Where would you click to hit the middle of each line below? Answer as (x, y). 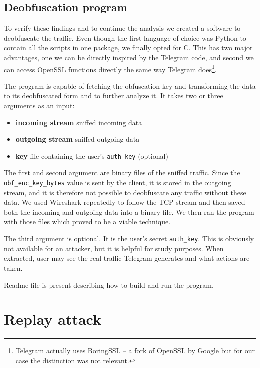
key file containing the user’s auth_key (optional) (92, 156)
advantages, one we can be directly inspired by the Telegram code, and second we (129, 57)
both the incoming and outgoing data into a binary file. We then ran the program (129, 211)
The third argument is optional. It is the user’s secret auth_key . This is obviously (129, 238)
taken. (13, 267)
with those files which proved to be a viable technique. (87, 221)
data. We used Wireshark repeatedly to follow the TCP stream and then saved (125, 202)
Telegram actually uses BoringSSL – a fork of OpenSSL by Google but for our (135, 350)
